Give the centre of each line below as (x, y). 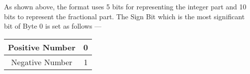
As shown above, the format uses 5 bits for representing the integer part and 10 (125, 6)
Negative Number (42, 62)
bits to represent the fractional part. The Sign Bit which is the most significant (125, 16)
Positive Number (42, 47)
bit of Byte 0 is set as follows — (53, 26)
